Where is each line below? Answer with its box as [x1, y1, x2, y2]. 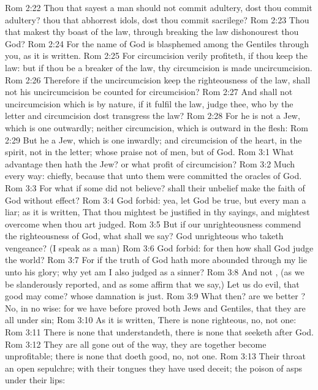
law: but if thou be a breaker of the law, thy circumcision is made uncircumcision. [5, 61, 312, 74]
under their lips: [5, 373, 66, 386]
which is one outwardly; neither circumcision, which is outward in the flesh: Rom [5, 121, 308, 134]
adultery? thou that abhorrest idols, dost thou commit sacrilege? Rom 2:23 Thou [5, 13, 309, 26]
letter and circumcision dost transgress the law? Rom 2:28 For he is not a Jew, [5, 109, 300, 122]
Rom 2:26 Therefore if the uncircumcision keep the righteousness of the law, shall [5, 73, 311, 86]
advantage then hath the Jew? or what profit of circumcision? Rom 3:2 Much [5, 157, 295, 170]
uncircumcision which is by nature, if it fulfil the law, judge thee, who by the [5, 97, 293, 110]
